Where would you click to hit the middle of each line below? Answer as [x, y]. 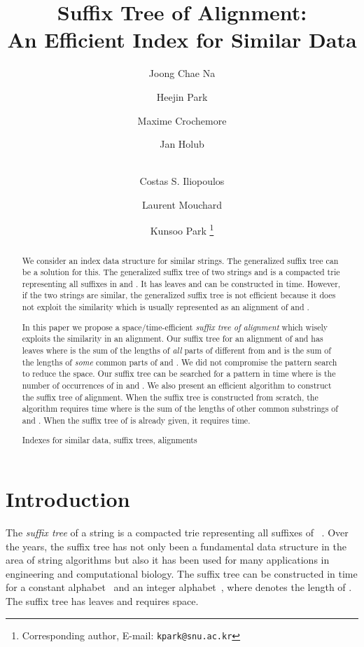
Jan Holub [182, 144]
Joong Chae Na [182, 73]
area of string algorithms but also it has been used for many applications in [168, 560]
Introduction [68, 499]
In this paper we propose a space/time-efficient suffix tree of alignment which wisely [175, 327]
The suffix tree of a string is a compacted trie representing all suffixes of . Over [177, 533]
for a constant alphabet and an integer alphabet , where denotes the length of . [179, 587]
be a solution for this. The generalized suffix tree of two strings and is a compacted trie [181, 272]
